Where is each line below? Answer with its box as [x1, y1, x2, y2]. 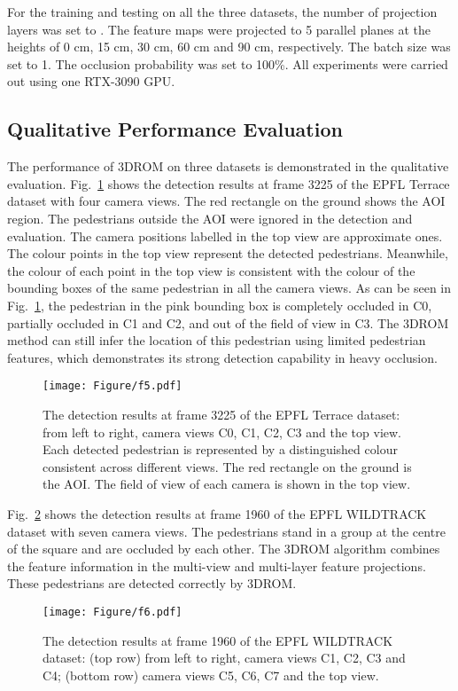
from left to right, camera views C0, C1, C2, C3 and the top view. [43, 422, 401, 441]
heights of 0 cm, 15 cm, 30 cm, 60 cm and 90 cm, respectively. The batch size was [7, 37, 451, 56]
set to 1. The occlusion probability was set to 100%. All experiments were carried [7, 54, 448, 73]
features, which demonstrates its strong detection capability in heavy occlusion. [7, 348, 438, 366]
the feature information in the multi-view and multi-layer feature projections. [7, 556, 426, 575]
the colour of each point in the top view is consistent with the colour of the [7, 261, 415, 279]
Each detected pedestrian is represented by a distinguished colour [43, 440, 398, 459]
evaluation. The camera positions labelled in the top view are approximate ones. [7, 226, 443, 245]
